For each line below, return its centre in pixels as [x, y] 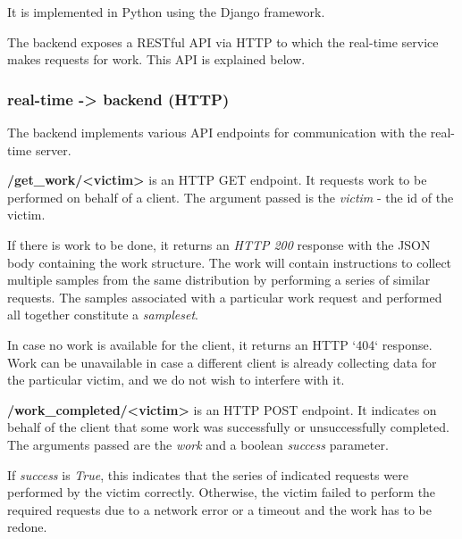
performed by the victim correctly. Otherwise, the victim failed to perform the [222, 492]
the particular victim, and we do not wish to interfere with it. [176, 380]
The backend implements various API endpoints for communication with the [217, 132]
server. [53, 149]
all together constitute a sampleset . [103, 315]
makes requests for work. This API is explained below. [156, 59]
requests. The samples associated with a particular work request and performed [225, 297]
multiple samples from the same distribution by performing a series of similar [219, 280]
